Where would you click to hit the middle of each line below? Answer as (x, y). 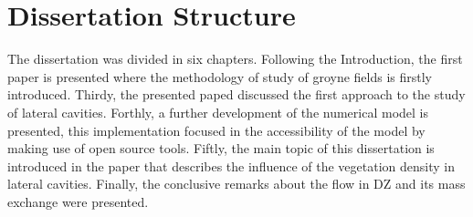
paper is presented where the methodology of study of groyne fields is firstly (220, 76)
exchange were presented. (78, 201)
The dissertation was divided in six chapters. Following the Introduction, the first (235, 59)
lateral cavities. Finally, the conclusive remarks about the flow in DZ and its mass (236, 184)
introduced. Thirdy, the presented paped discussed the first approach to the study (236, 94)
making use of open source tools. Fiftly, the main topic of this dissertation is (221, 148)
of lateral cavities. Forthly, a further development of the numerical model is (218, 112)
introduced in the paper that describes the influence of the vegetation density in (231, 165)
